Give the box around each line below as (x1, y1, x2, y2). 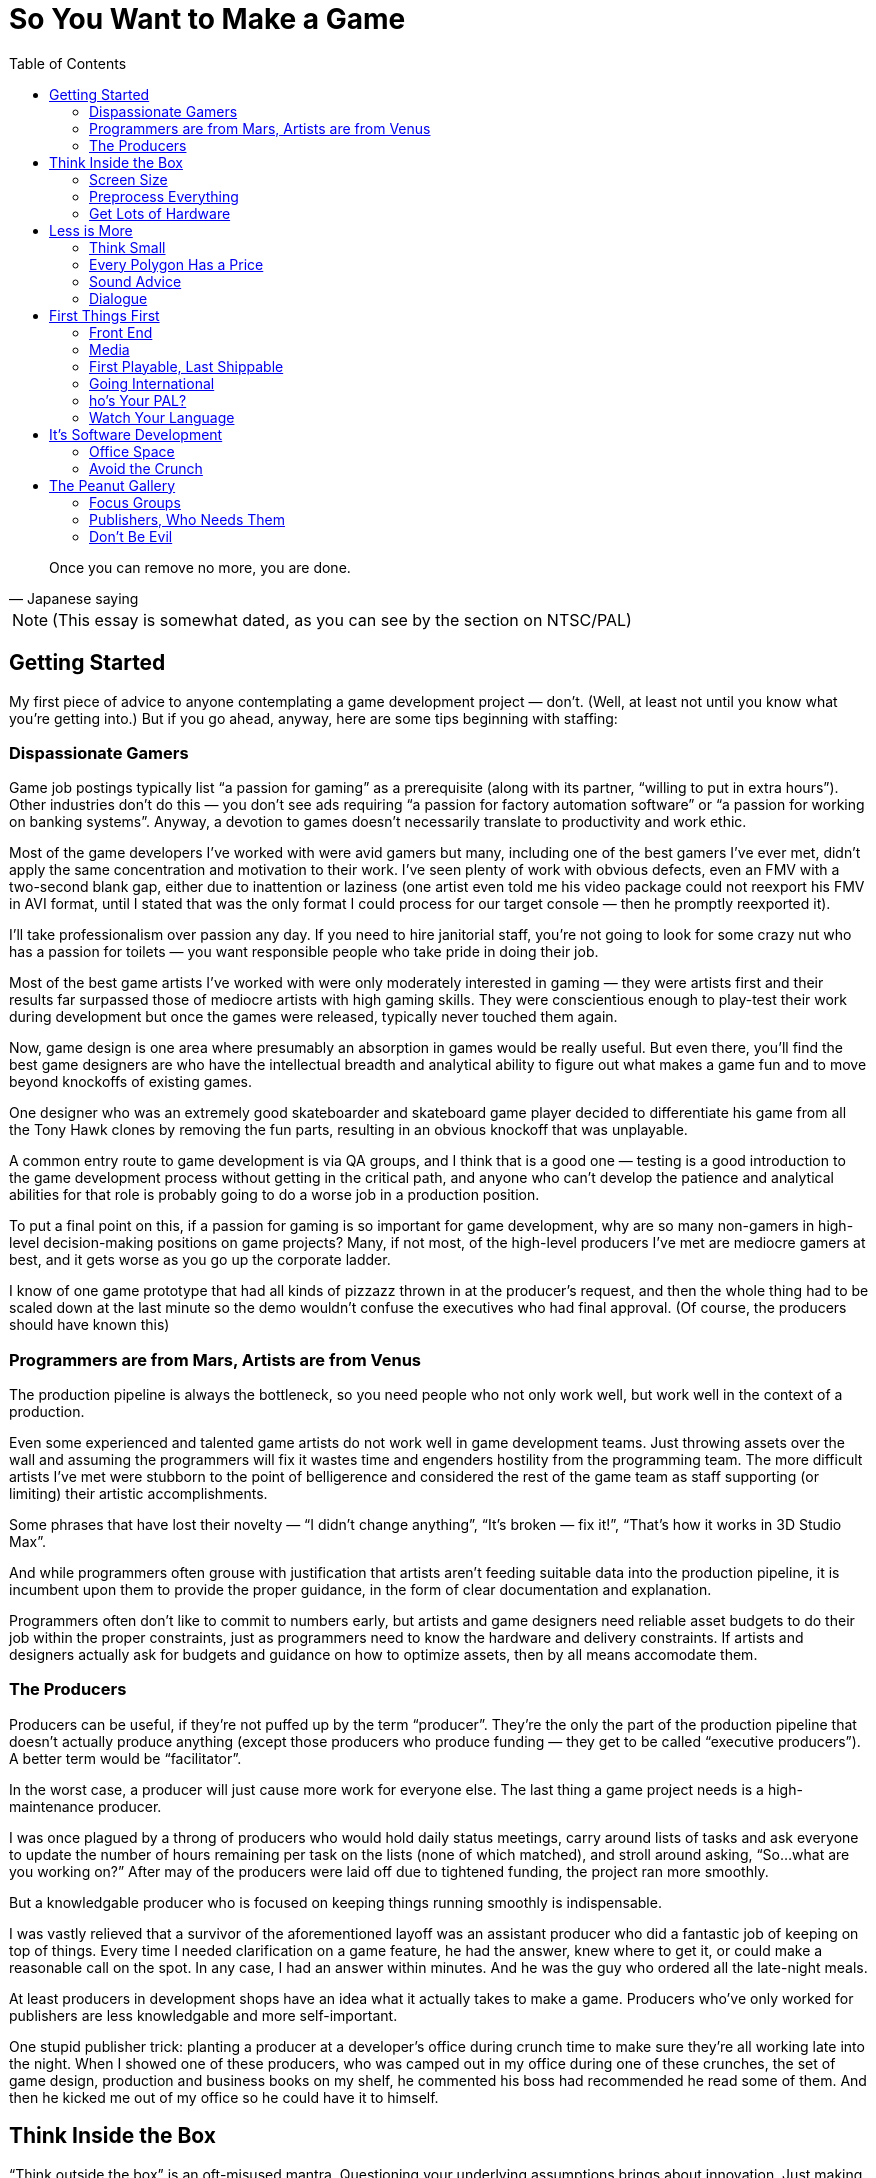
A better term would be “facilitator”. (9, 1749, 242, 1767)
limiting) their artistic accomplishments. (9, 1485, 268, 1503)
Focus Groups (89, 493, 181, 511)
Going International (89, 374, 215, 392)
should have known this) (9, 1316, 170, 1334)
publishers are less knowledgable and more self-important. (9, 2006, 398, 2024)
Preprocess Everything (89, 187, 239, 205)
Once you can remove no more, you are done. (49, 558, 351, 576)
